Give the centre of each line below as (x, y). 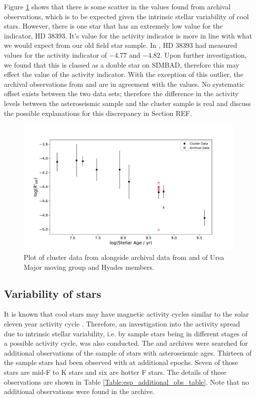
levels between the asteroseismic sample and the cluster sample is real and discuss (128, 103)
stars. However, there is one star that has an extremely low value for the (113, 26)
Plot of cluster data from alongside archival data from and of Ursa (124, 257)
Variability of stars (53, 293)
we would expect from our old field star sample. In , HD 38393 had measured (121, 45)
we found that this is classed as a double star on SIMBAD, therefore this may (122, 64)
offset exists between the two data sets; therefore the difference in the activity (121, 93)
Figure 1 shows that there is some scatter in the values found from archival (117, 6)
